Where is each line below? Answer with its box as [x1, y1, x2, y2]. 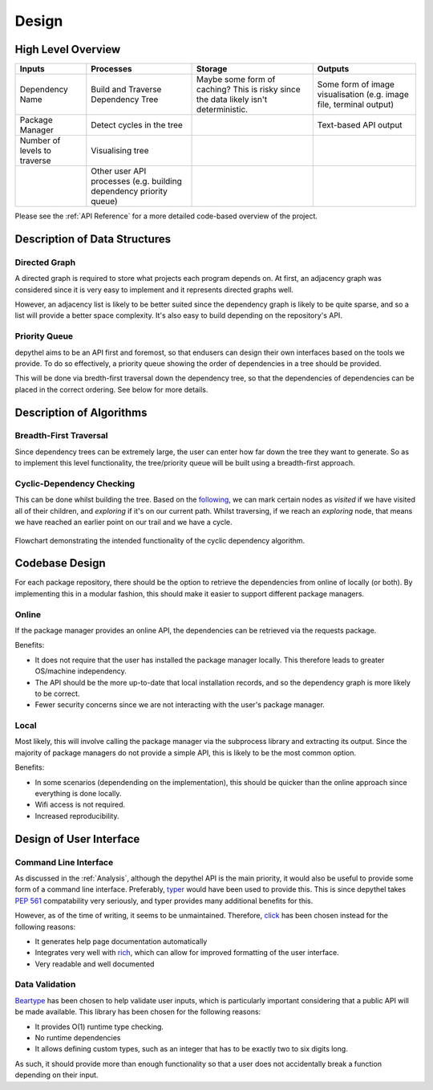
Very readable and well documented [34, 959, 155, 969]
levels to [19, 145, 52, 157]
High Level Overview [14, 43, 121, 56]
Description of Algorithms [14, 405, 148, 419]
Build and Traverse [91, 84, 162, 96]
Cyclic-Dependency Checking [14, 478, 136, 490]
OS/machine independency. [34, 666, 127, 676]
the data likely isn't [196, 94, 268, 105]
